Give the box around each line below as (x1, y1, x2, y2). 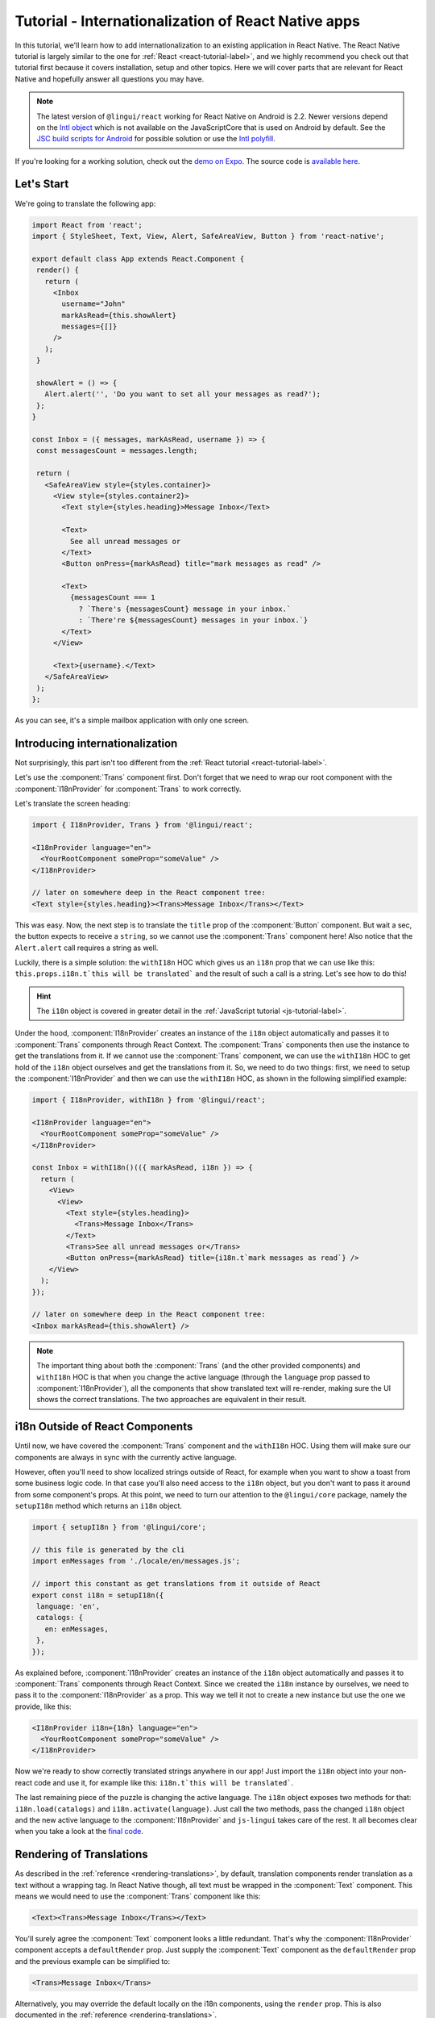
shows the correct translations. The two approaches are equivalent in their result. (36, 1395, 307, 1405)
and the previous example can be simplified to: (14, 1956, 171, 1966)
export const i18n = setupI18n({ (31, 1590, 164, 1600)
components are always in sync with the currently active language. (14, 1452, 237, 1462)
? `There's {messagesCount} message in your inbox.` (78, 604, 292, 613)
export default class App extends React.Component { (31, 254, 245, 263)
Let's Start (14, 178, 69, 191)
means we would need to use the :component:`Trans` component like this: (14, 1891, 261, 1901)
